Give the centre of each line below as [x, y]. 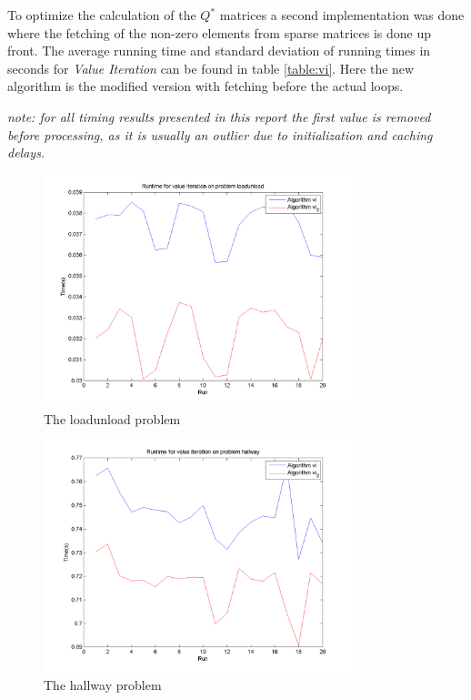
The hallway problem [103, 685]
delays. [26, 152]
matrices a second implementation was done [342, 15]
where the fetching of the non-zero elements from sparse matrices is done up [220, 32]
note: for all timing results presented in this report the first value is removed [219, 116]
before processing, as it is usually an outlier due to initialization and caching [220, 134]
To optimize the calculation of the [102, 15]
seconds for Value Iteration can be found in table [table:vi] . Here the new [211, 68]
